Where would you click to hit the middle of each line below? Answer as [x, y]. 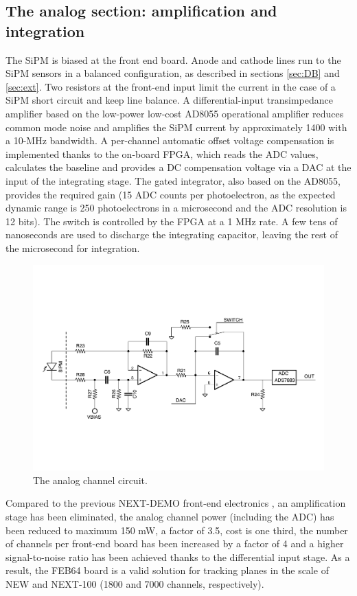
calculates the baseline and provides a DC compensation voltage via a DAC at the [178, 167]
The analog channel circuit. [90, 480]
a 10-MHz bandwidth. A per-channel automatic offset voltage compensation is [170, 140]
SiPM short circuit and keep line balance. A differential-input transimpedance [169, 100]
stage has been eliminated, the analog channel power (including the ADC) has [170, 516]
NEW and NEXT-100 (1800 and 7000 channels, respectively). [135, 583]
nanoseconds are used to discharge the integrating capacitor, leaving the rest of [172, 234]
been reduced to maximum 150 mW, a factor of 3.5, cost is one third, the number [177, 530]
